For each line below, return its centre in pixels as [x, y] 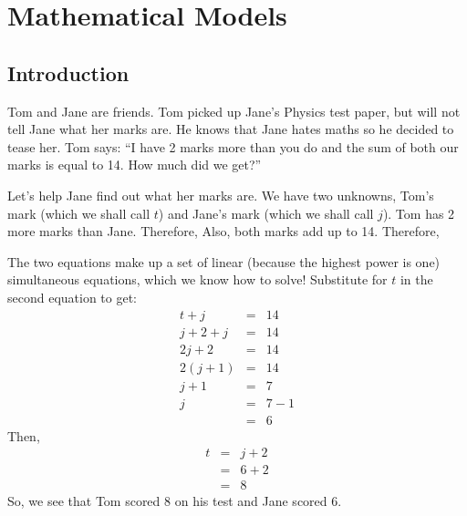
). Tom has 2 [419, 213]
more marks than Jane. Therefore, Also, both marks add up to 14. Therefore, [223, 231]
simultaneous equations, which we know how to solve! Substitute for [197, 279]
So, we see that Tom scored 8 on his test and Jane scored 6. [175, 501]
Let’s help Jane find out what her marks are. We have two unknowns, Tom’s [221, 195]
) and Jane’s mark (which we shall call [266, 213]
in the [416, 279]
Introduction [68, 72]
